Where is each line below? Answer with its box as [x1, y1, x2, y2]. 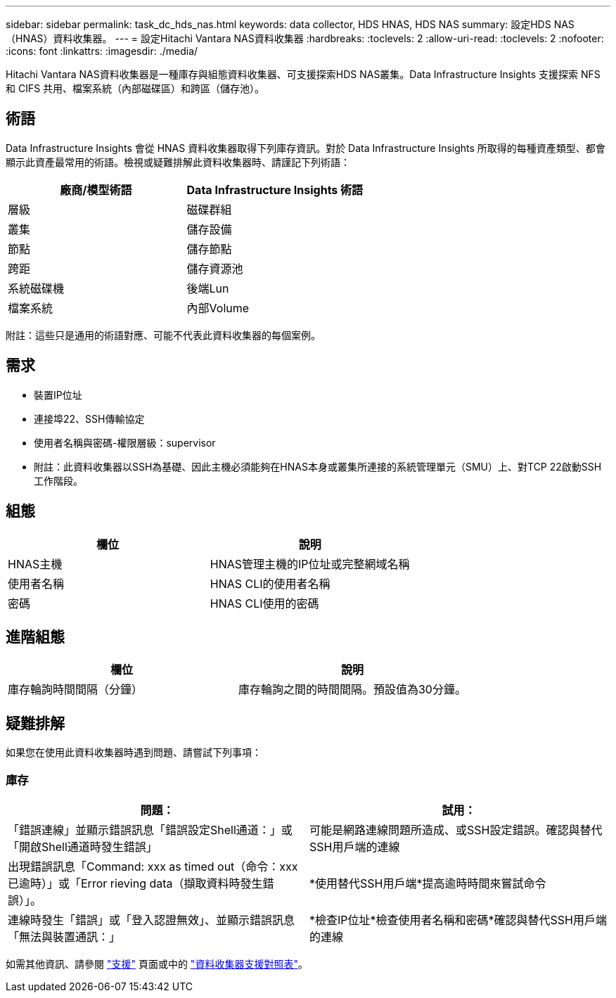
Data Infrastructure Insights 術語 [186, 182, 364, 197]
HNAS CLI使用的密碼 [210, 596, 319, 610]
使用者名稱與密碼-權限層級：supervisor [34, 436, 216, 449]
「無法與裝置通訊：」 [8, 929, 121, 944]
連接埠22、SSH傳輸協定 [34, 412, 145, 425]
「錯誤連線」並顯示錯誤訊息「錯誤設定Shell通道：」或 [8, 822, 293, 837]
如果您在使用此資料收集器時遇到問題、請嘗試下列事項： [6, 746, 262, 759]
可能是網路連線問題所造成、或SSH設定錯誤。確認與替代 [309, 822, 603, 837]
